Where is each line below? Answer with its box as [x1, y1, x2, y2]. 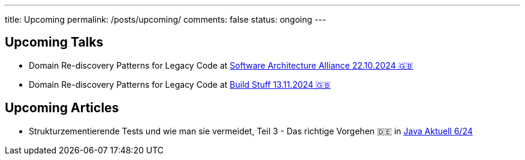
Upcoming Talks [5, 35, 104, 50]
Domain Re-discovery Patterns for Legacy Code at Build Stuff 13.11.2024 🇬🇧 [29, 79, 331, 90]
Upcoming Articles [5, 100, 119, 116]
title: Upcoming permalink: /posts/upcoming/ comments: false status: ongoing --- [5, 14, 327, 24]
